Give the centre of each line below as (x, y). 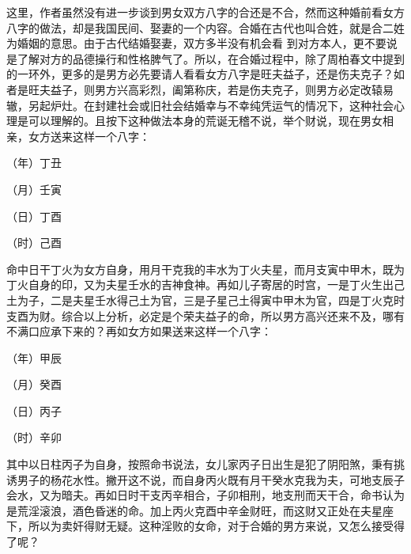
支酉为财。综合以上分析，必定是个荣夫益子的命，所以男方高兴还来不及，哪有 (205, 315)
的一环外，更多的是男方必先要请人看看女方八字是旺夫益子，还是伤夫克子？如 (205, 74)
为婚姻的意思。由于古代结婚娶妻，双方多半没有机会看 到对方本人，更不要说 (202, 43)
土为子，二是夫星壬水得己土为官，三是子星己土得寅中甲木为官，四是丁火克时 (205, 300)
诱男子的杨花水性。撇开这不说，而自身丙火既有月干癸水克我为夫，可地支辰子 (205, 479)
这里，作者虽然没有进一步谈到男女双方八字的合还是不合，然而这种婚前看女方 (205, 12)
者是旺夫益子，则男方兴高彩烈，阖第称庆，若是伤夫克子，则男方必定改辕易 (200, 89)
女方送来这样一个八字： (89, 136)
